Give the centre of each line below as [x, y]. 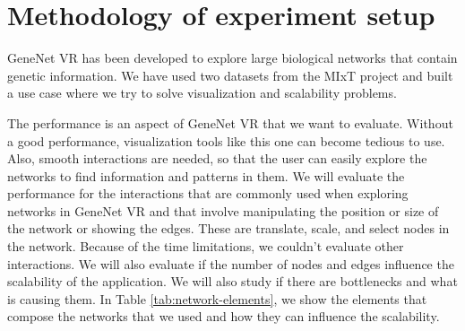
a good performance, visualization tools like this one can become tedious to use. [226, 140]
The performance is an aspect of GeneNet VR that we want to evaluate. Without [230, 122]
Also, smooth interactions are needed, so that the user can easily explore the [217, 158]
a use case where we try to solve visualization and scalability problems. [202, 93]
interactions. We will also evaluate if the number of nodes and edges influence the [231, 263]
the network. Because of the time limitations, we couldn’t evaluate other [206, 246]
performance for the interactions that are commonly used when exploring [208, 193]
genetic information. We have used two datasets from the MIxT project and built [230, 75]
